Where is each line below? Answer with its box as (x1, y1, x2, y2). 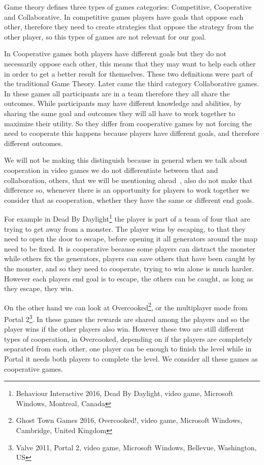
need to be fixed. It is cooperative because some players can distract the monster (4, 243, 255, 254)
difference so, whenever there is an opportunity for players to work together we (4, 185, 250, 195)
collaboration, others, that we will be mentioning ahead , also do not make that (4, 174, 253, 185)
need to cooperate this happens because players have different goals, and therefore (4, 128, 259, 138)
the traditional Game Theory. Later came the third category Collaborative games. (4, 78, 259, 89)
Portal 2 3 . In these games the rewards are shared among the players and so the (4, 312, 250, 324)
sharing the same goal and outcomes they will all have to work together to (4, 108, 236, 118)
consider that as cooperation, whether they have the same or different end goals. (4, 194, 254, 205)
